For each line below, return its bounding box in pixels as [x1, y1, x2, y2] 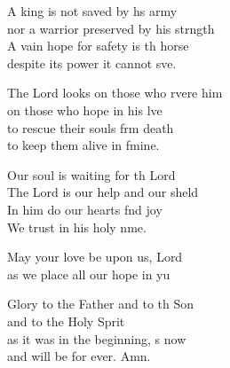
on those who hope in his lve [7, 100, 163, 119]
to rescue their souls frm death [7, 118, 174, 137]
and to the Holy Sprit [7, 311, 125, 330]
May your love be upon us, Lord [7, 247, 183, 266]
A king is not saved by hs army [7, 2, 178, 20]
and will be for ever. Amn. [7, 347, 151, 365]
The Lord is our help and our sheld [7, 183, 199, 201]
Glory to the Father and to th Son [7, 294, 194, 313]
